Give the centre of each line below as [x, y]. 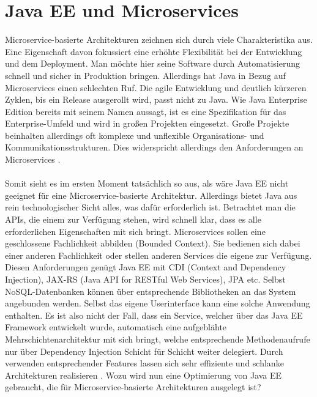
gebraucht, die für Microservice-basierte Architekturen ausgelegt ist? [133, 387]
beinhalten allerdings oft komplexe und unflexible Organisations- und [135, 135]
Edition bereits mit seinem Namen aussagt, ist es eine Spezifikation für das [146, 111]
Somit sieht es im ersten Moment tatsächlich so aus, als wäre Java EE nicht [147, 183]
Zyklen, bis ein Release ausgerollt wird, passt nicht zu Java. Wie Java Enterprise [156, 99]
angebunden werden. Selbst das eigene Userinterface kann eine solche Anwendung [158, 303]
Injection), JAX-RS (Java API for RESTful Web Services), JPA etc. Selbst [145, 279]
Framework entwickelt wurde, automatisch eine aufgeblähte [116, 327]
